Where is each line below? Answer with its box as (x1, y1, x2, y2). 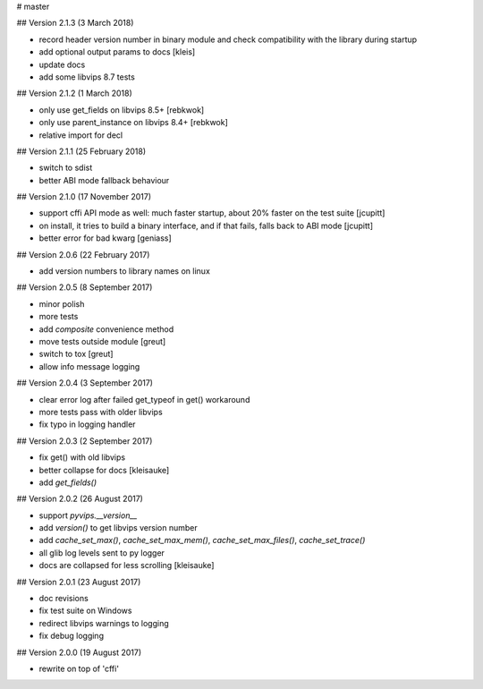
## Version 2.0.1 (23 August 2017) (16, 576, 141, 587)
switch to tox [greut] (38, 349, 114, 360)
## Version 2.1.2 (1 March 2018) (16, 88, 133, 98)
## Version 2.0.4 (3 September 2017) (16, 378, 154, 388)
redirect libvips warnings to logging (38, 617, 169, 628)
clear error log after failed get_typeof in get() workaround (38, 394, 250, 404)
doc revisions (38, 593, 89, 604)
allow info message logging (38, 361, 140, 371)
